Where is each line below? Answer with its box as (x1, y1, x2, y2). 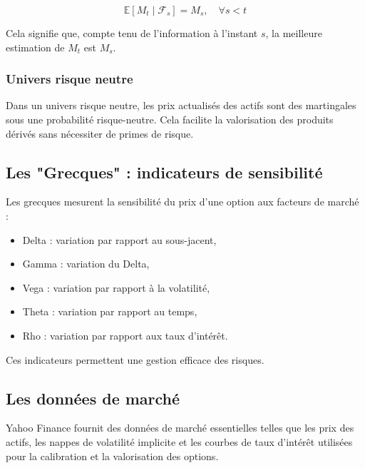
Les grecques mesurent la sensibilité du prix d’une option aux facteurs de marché (6, 194, 359, 209)
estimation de (6, 39, 65, 54)
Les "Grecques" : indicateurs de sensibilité (6, 161, 323, 183)
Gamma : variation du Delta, (22, 256, 150, 271)
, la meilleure (265, 26, 322, 40)
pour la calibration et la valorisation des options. (6, 448, 219, 463)
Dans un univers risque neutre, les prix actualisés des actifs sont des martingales (6, 98, 356, 113)
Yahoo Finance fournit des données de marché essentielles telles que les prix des (6, 420, 354, 435)
